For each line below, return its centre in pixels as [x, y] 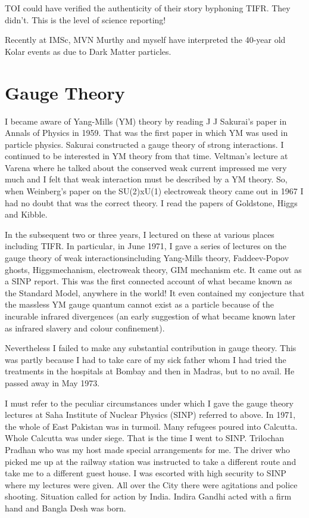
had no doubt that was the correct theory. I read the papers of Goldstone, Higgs [151, 202]
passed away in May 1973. [52, 382]
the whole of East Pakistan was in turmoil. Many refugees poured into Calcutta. [151, 426]
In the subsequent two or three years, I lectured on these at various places [140, 234]
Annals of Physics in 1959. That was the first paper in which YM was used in [146, 133]
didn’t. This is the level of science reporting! [85, 19]
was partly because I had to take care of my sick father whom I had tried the [146, 359]
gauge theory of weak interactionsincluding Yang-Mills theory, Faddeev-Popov [147, 258]
